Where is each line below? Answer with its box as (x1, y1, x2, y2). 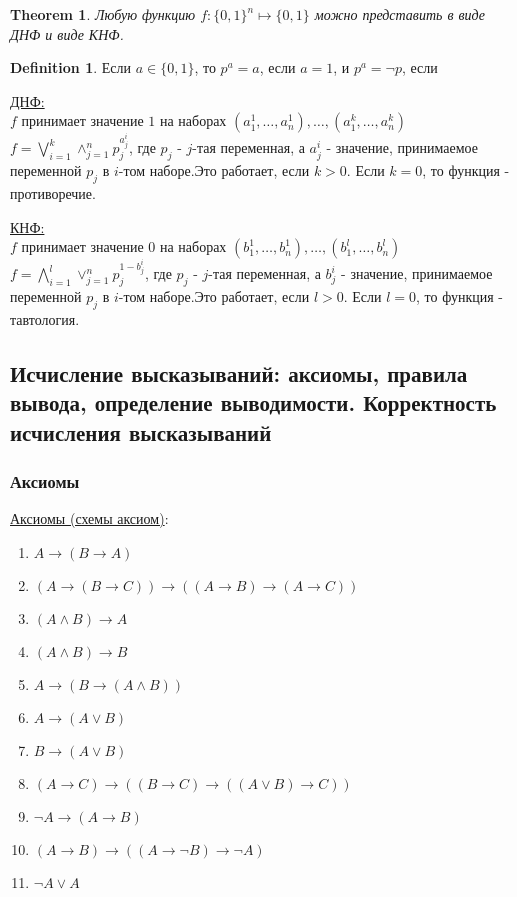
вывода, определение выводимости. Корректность (10, 387, 497, 418)
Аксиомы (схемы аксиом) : (10, 508, 169, 529)
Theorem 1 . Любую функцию (10, 4, 196, 24)
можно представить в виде (314, 4, 486, 24)
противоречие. (10, 182, 96, 203)
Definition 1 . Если (10, 57, 132, 78)
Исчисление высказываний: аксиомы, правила (10, 357, 468, 388)
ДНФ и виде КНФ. (10, 23, 124, 44)
